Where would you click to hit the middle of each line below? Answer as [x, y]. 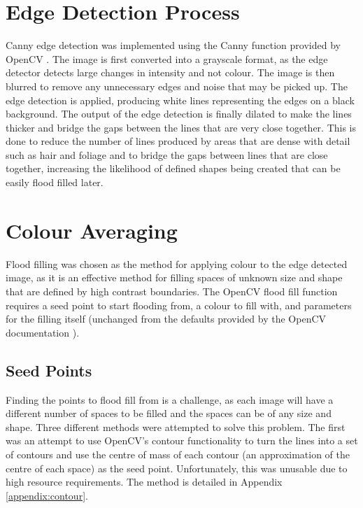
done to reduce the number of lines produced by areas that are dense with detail [178, 141]
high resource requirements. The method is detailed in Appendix [144, 482]
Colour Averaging [92, 230]
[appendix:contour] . [47, 495]
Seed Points [49, 370]
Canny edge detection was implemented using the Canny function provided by [173, 45]
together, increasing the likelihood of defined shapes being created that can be [173, 168]
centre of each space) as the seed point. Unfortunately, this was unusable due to [177, 468]
